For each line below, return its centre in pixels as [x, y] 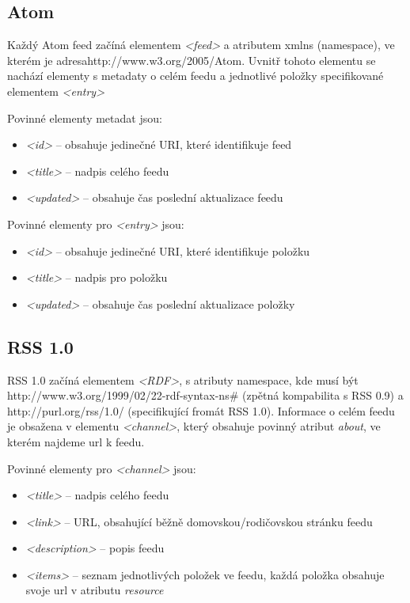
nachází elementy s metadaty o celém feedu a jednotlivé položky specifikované [196, 76]
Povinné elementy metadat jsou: [85, 118]
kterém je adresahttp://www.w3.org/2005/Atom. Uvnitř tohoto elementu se [192, 60]
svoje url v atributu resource [95, 590]
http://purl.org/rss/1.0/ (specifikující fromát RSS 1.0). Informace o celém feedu [201, 410]
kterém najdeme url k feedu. [76, 441]
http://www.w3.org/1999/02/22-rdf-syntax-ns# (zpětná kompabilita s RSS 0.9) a [205, 395]
